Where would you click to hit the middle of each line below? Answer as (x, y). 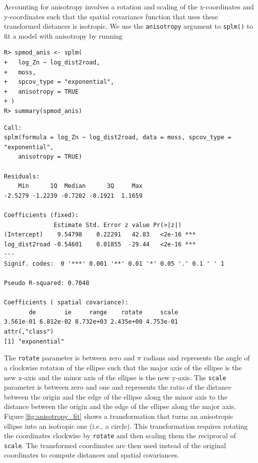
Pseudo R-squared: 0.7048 (47, 283)
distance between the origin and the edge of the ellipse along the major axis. (120, 406)
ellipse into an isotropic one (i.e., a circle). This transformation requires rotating (126, 426)
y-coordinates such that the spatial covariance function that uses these (111, 16)
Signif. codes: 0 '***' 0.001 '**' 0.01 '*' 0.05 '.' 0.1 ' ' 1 (114, 263)
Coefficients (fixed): (41, 215)
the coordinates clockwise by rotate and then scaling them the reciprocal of (120, 435)
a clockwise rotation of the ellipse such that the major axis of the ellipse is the (123, 367)
